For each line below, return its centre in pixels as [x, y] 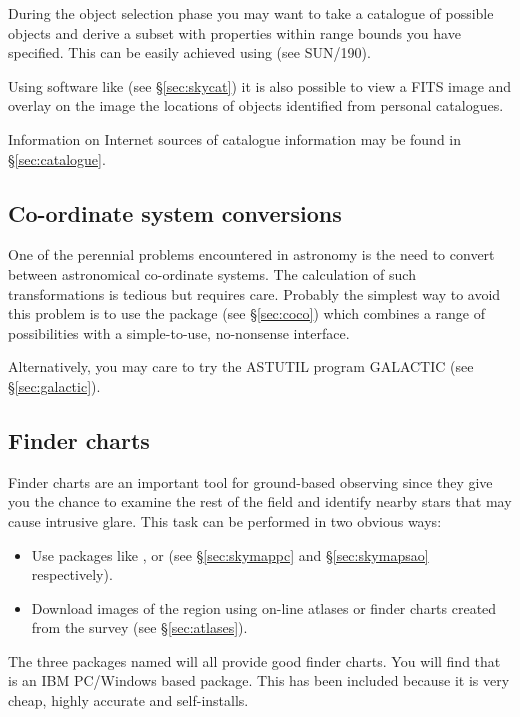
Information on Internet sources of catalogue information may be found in [235, 138]
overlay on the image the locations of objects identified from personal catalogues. [256, 105]
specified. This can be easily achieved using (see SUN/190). [189, 52]
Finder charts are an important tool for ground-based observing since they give [250, 481]
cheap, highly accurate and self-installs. [128, 700]
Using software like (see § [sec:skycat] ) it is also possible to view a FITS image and [260, 85]
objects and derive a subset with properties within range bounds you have [234, 32]
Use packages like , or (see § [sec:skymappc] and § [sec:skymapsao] [230, 554]
